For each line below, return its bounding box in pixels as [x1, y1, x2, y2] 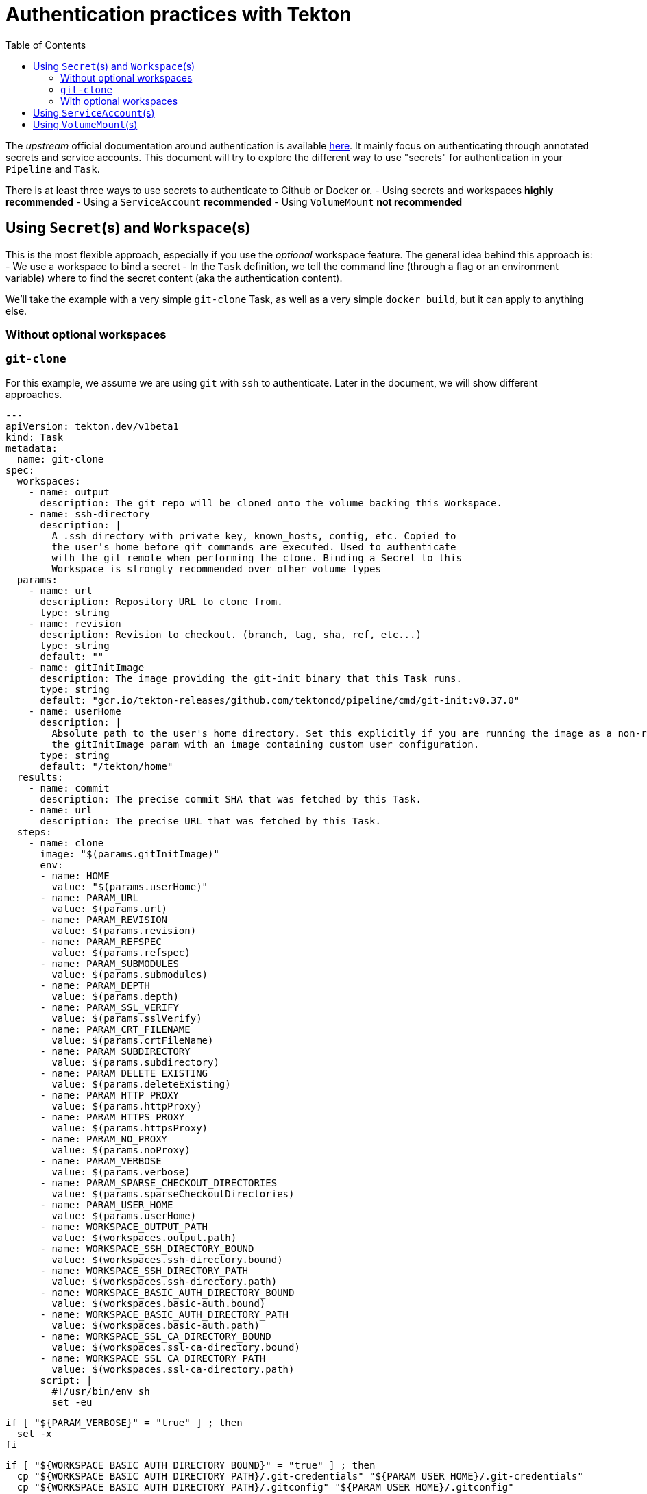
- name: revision [28, 617, 121, 629]
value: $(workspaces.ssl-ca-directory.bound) [51, 1341, 300, 1353]
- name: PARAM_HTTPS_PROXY [40, 1111, 185, 1123]
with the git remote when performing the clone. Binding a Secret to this [51, 552, 462, 563]
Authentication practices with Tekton [5, 3, 352, 26]
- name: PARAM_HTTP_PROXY [40, 1089, 179, 1101]
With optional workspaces [60, 95, 178, 107]
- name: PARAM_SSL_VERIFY [40, 1001, 179, 1013]
